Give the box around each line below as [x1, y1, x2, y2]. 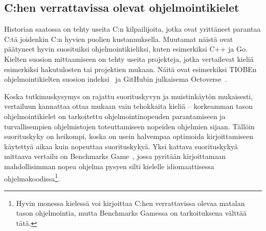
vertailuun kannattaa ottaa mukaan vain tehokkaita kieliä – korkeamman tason [4, 101, 253, 111]
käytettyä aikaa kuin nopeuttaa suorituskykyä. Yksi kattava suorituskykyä [4, 141, 238, 151]
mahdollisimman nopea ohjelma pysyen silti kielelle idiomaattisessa [4, 160, 214, 171]
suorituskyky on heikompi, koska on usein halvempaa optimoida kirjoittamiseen [4, 131, 254, 142]
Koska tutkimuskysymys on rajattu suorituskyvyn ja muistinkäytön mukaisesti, [4, 90, 253, 101]
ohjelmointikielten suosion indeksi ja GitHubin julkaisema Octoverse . [4, 74, 227, 84]
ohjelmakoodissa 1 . [4, 171, 60, 183]
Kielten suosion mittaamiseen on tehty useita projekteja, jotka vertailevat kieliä [4, 53, 254, 64]
